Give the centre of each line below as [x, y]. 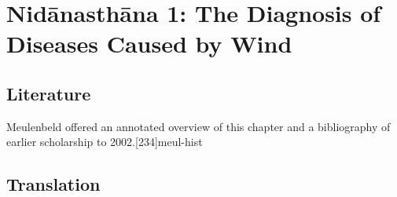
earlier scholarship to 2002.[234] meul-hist [105, 142]
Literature [49, 93]
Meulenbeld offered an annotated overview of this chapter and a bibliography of [198, 126]
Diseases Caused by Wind [149, 44]
